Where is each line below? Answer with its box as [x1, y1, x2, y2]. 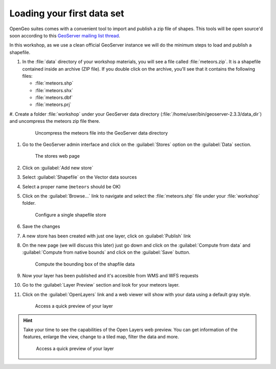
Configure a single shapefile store [35, 211, 107, 218]
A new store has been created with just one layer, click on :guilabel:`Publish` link [22, 233, 191, 239]
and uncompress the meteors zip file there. [9, 118, 101, 124]
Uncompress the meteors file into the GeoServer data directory [35, 129, 168, 136]
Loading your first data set [9, 8, 125, 19]
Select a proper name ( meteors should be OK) [22, 183, 121, 189]
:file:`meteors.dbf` [35, 95, 73, 101]
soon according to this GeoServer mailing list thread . [9, 32, 120, 38]
